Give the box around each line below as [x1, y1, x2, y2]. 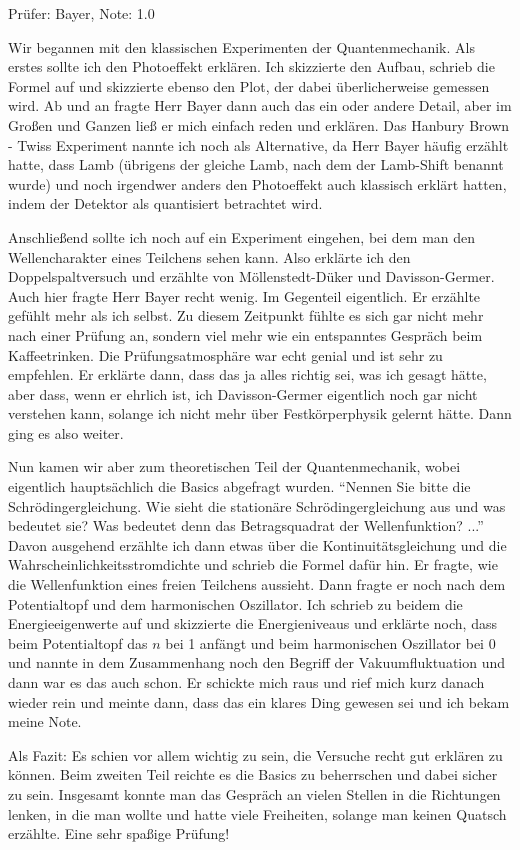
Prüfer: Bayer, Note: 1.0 [8, 3, 155, 23]
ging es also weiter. [8, 422, 124, 443]
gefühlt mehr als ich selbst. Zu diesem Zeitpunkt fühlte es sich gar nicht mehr [8, 305, 484, 326]
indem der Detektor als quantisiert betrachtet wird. [8, 193, 323, 214]
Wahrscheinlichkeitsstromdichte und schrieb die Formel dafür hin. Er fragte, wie [8, 554, 498, 575]
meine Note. [8, 711, 82, 732]
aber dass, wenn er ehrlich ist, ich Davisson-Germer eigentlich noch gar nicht [8, 383, 478, 404]
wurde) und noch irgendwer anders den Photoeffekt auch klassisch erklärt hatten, [8, 173, 507, 194]
